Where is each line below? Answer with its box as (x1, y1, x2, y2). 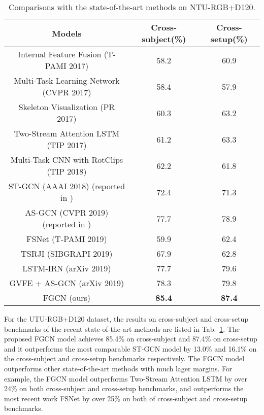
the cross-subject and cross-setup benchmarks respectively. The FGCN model (4, 353, 245, 364)
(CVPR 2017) (42, 86, 91, 98)
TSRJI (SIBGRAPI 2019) (21, 248, 113, 259)
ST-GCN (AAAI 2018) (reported (8, 180, 125, 192)
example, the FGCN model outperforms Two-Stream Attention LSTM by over (4, 373, 248, 384)
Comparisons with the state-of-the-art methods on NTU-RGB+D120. (8, 1, 256, 13)
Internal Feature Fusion (18, 48, 102, 60)
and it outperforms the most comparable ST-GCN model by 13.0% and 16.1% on (4, 343, 257, 354)
